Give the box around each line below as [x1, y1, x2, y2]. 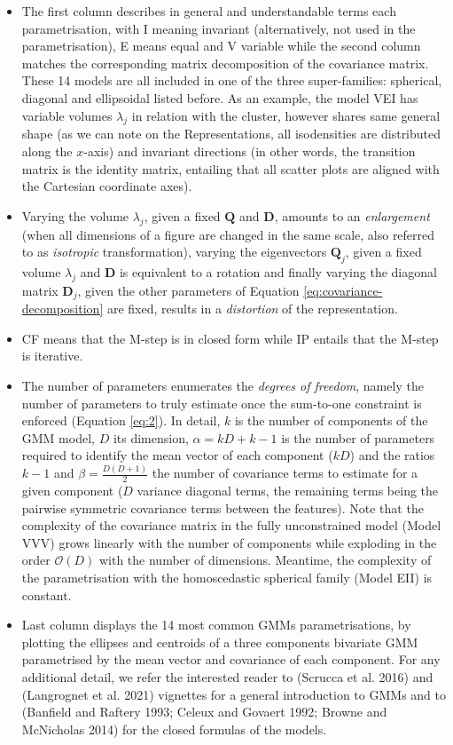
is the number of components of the [234, 411, 428, 430]
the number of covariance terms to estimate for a [152, 464, 418, 482]
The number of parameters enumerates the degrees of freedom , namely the [21, 376, 424, 394]
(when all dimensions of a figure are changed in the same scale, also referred [21, 225, 435, 243]
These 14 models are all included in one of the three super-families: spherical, [21, 71, 442, 90]
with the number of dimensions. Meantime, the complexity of [98, 551, 432, 569]
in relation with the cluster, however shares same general [131, 106, 441, 124]
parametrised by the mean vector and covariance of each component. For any [21, 650, 441, 669]
